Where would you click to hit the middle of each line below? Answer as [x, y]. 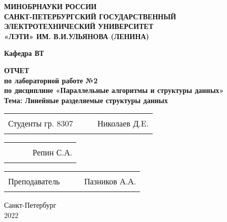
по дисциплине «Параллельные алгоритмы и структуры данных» [114, 90]
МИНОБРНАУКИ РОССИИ [50, 6]
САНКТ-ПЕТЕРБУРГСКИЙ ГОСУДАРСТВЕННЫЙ [90, 16]
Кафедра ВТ [24, 53]
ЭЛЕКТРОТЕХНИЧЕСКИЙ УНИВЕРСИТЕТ [79, 26]
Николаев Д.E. [123, 123]
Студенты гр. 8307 [41, 123]
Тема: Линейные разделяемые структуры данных [86, 100]
